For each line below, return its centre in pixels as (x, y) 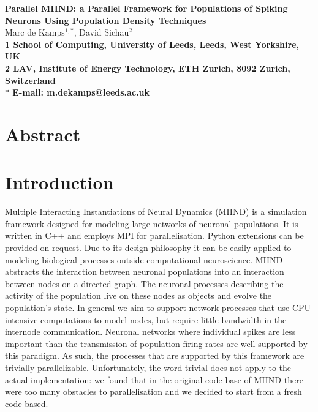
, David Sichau (101, 32)
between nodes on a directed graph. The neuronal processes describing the (144, 283)
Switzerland (30, 80)
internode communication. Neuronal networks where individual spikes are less (150, 331)
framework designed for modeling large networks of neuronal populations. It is (152, 223)
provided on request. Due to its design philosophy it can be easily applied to (148, 248)
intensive (21, 319)
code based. (27, 403)
